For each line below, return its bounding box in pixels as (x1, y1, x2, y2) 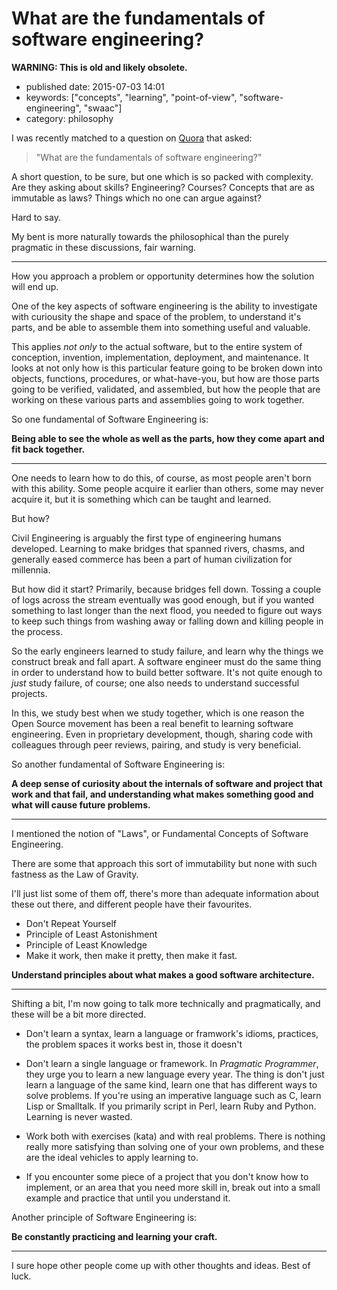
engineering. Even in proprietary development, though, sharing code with (11, 728, 314, 740)
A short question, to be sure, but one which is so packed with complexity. (11, 170, 314, 182)
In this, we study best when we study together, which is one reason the (11, 707, 305, 719)
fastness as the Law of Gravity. (11, 868, 139, 880)
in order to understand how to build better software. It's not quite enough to (11, 666, 323, 678)
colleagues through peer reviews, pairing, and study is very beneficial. (11, 738, 302, 751)
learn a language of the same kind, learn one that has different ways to (25, 1078, 318, 1091)
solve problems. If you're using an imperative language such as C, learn (25, 1089, 322, 1101)
